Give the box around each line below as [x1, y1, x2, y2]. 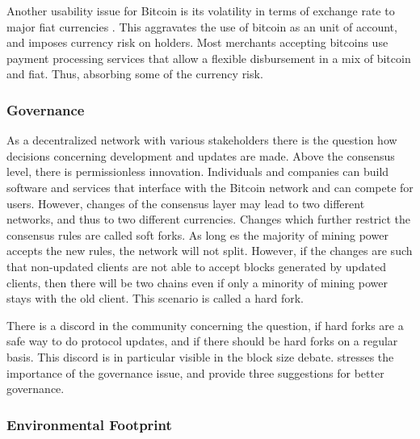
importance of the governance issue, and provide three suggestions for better [6, 364, 384, 381]
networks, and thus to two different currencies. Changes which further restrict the [6, 211, 411, 228]
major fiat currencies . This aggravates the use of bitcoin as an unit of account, [6, 18, 397, 35]
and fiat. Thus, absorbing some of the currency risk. [6, 65, 263, 82]
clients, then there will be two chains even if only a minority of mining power [6, 274, 388, 291]
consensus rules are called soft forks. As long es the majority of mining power [6, 226, 388, 243]
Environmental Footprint [6, 414, 172, 434]
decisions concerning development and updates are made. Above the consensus [6, 147, 395, 164]
